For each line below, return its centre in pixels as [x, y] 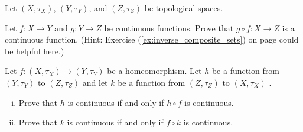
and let [95, 82]
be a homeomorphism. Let [154, 71]
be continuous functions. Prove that [169, 28]
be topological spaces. [184, 8]
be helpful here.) [35, 51]
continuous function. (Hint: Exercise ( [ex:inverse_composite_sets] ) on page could [152, 39]
